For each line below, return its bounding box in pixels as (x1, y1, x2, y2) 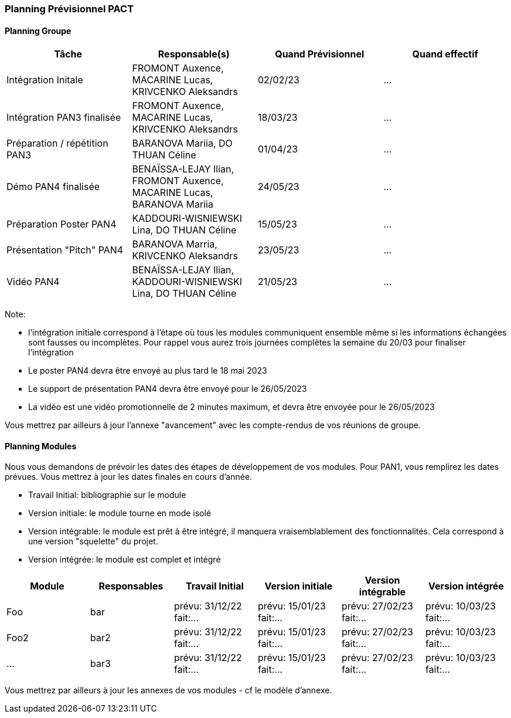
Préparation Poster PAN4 (6, 218, 117, 231)
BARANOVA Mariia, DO (132, 137, 233, 150)
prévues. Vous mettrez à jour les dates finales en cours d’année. (5, 472, 253, 482)
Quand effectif (412, 48, 478, 60)
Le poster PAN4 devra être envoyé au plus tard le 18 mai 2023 (28, 365, 267, 376)
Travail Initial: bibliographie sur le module (28, 490, 186, 500)
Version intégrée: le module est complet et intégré (28, 554, 221, 565)
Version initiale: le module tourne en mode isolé (28, 508, 212, 519)
